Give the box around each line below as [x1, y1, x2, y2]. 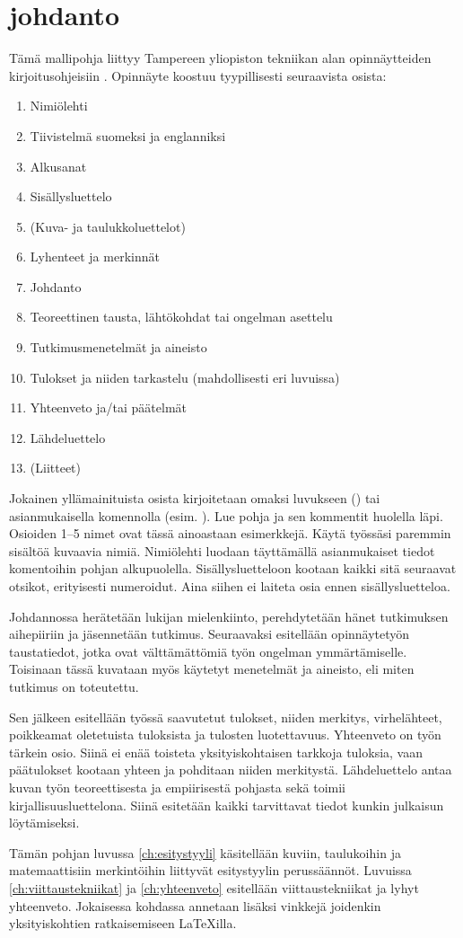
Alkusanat [30, 156, 87, 175]
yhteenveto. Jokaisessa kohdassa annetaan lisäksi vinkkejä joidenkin [9, 896, 381, 915]
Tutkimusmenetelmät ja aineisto [30, 338, 207, 357]
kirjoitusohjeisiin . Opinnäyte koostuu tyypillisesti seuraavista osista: [9, 66, 387, 84]
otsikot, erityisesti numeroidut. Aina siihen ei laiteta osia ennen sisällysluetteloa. [9, 577, 450, 595]
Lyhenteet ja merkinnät [30, 247, 160, 266]
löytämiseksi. [9, 813, 80, 832]
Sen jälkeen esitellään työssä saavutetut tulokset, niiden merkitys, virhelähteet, [9, 707, 442, 726]
